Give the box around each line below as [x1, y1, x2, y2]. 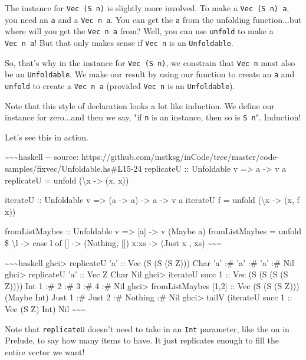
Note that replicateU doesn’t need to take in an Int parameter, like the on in [5, 322, 289, 335]
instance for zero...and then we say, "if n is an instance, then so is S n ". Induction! [5, 111, 301, 123]
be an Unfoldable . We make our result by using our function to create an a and [5, 68, 295, 80]
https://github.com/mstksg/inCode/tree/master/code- [81, 150, 279, 163]
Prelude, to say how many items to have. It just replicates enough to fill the [5, 334, 279, 346]
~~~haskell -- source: [5, 150, 79, 163]
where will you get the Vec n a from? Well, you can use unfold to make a [5, 25, 274, 37]
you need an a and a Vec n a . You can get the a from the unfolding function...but [5, 13, 302, 25]
